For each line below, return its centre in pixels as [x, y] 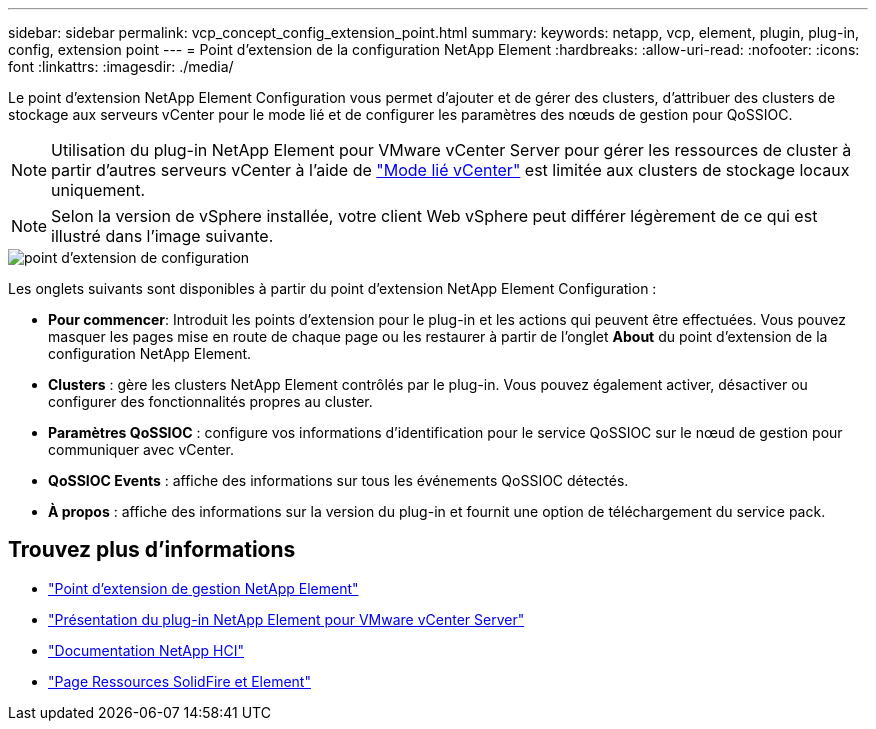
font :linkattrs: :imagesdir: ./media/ [121, 66]
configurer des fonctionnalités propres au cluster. [210, 401]
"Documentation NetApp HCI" [146, 650]
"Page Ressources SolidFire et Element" [179, 681]
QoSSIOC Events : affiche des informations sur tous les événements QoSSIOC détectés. [338, 480]
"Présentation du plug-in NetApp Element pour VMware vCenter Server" [286, 619]
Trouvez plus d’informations [152, 550]
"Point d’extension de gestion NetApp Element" [203, 588]
